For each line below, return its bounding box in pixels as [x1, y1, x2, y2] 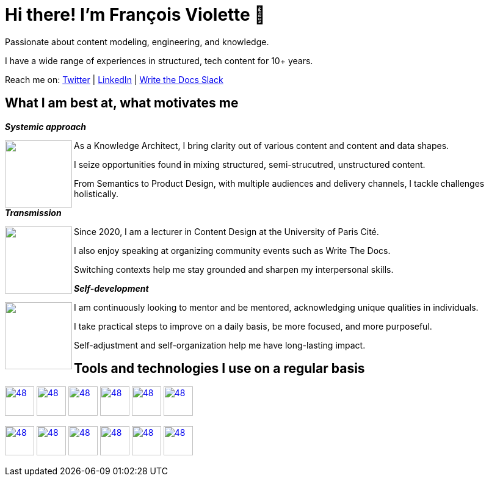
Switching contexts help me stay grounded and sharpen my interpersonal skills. [74, 264, 394, 275]
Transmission [5, 207, 62, 218]
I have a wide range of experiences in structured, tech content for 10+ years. [5, 55, 313, 66]
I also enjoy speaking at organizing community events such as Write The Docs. [74, 245, 391, 256]
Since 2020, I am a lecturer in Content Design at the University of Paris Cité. [74, 226, 379, 237]
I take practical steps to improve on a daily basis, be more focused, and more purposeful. [74, 320, 432, 331]
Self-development [74, 283, 149, 294]
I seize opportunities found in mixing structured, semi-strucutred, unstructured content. [74, 159, 426, 170]
